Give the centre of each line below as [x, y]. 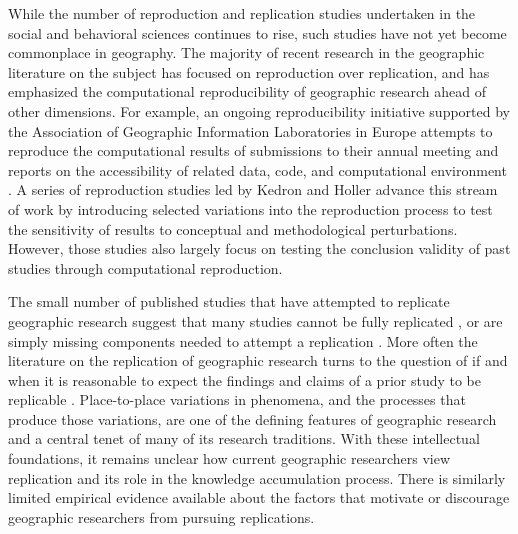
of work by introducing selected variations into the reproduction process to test [250, 208]
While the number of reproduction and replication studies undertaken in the [242, 13]
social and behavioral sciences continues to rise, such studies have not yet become [257, 32]
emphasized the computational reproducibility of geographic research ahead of [247, 91]
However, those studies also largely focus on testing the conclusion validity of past [259, 248]
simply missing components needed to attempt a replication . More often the [243, 340]
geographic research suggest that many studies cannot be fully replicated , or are [255, 320]
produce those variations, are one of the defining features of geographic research [252, 418]
